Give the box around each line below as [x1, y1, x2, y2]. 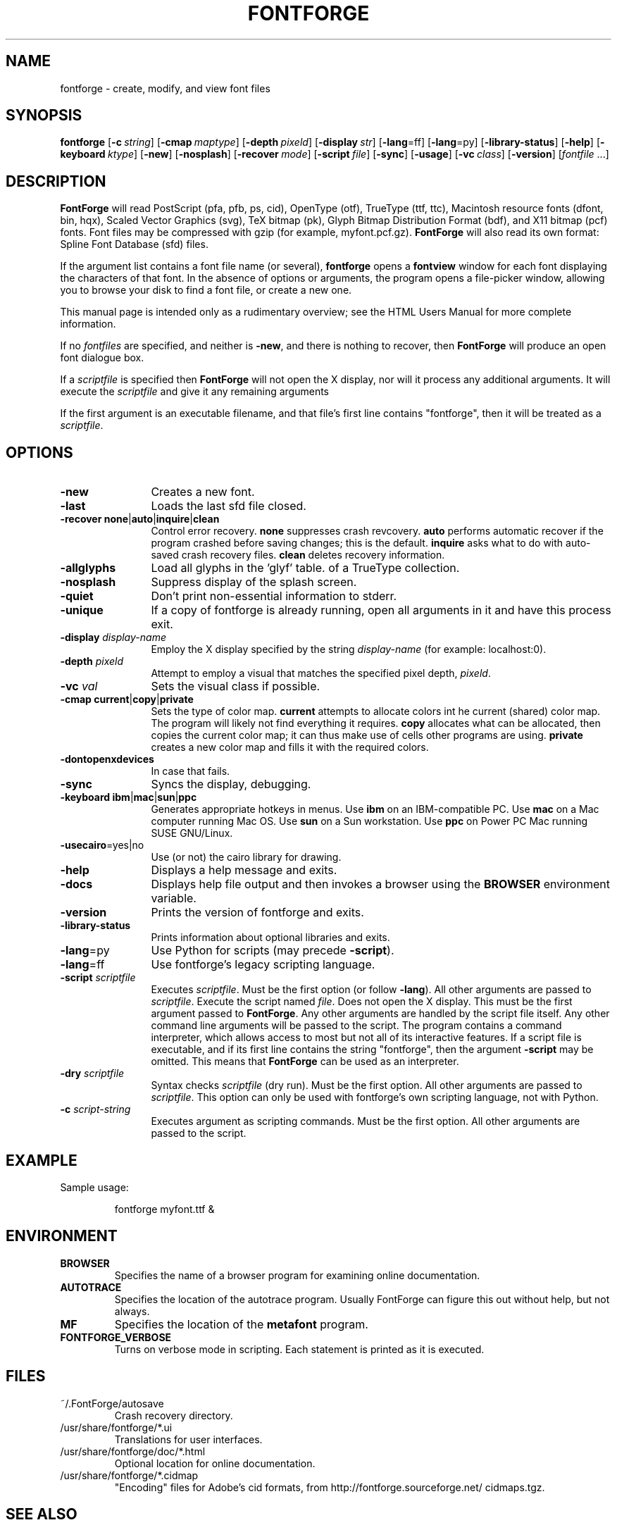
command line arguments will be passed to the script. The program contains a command [151, 1019, 562, 1032]
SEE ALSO [6, 1505, 77, 1524]
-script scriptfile [60, 971, 136, 984]
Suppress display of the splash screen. [151, 575, 357, 590]
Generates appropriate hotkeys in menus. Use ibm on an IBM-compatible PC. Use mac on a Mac [151, 803, 599, 816]
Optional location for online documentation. [114, 1457, 316, 1469]
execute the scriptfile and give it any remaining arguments [60, 385, 329, 398]
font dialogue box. [60, 351, 144, 364]
